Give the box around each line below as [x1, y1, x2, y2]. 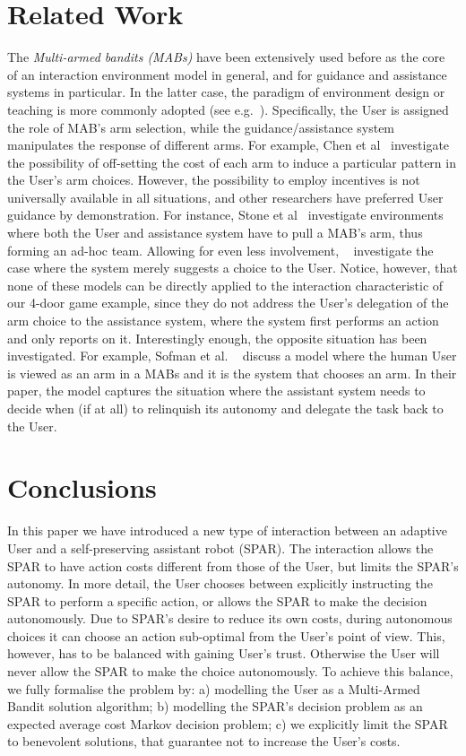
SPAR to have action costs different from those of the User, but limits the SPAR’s [7, 556, 459, 575]
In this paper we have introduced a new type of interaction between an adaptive [7, 521, 447, 540]
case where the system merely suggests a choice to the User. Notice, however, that [7, 258, 458, 277]
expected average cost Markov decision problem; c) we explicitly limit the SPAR [7, 714, 448, 733]
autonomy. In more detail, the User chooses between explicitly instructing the [7, 574, 433, 593]
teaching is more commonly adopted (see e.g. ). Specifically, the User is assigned [7, 100, 449, 118]
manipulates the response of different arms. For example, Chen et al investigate [7, 135, 450, 154]
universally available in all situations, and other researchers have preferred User [7, 187, 444, 206]
